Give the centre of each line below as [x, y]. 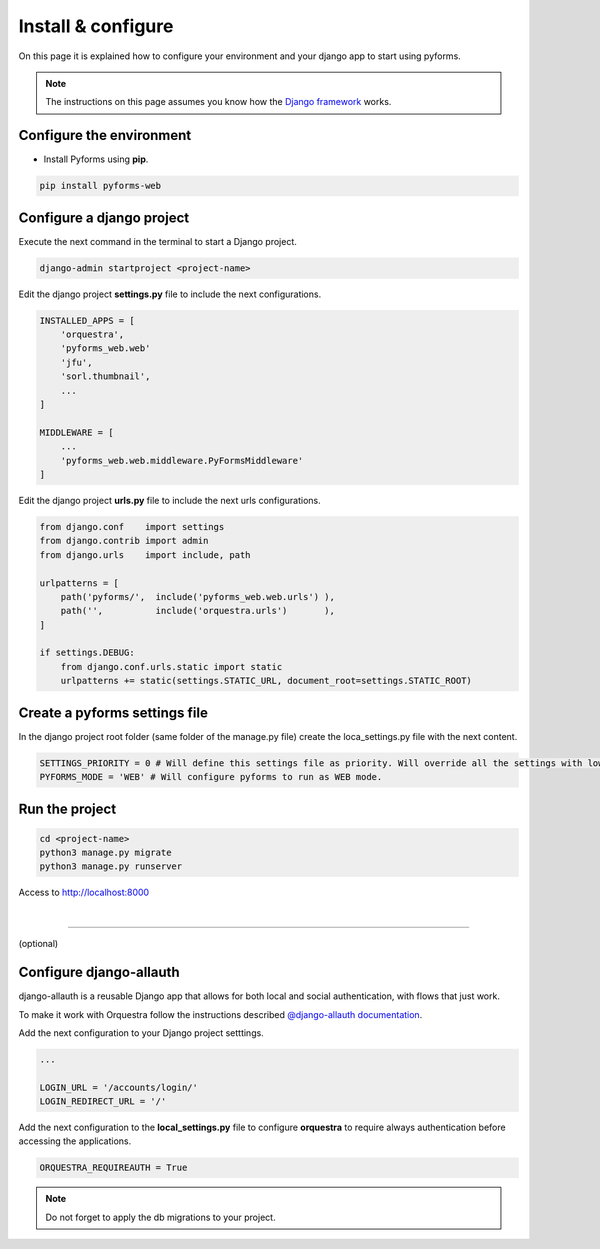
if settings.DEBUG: [87, 653]
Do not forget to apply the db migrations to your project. [160, 1217]
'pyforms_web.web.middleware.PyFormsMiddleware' [182, 460]
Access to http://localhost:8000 [84, 892]
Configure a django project [104, 217]
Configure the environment [105, 135]
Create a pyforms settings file [113, 712]
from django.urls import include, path [145, 554]
